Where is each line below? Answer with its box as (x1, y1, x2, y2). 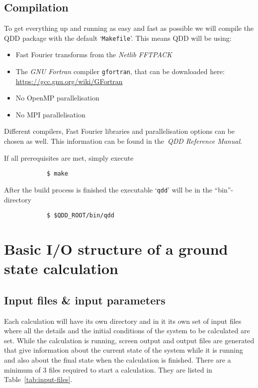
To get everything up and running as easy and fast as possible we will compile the (4, 23, 254, 33)
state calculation (4, 258, 118, 279)
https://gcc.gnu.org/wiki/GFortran (15, 76, 123, 86)
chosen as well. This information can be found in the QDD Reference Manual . (4, 136, 242, 146)
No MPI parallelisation (15, 109, 86, 119)
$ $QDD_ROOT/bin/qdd (46, 212, 114, 219)
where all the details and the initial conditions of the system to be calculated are (4, 325, 250, 336)
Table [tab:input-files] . (4, 374, 73, 385)
